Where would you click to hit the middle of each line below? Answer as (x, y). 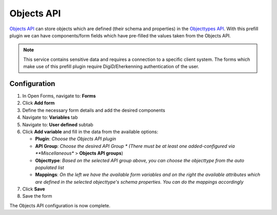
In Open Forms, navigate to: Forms (59, 96)
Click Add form (38, 103)
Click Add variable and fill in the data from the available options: (90, 132)
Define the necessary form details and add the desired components (94, 110)
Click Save (34, 189)
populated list (50, 167)
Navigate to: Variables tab (50, 117)
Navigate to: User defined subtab (58, 124)
